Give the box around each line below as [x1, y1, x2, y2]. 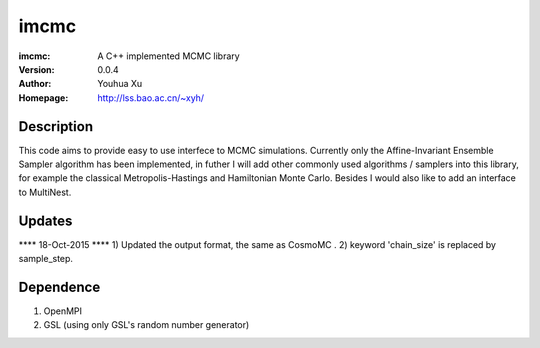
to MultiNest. [18, 186, 72, 198]
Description [18, 118, 94, 135]
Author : [18, 78, 52, 90]
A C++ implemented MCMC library [97, 50, 240, 62]
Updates [18, 212, 73, 229]
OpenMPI [43, 305, 83, 317]
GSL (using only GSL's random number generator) [43, 319, 250, 331]
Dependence [18, 278, 101, 295]
